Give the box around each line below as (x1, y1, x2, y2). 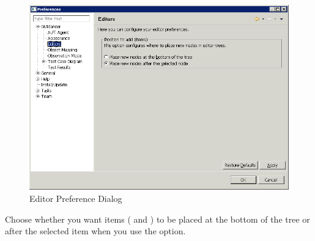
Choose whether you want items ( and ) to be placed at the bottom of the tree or (5, 212, 310, 225)
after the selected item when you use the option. (5, 224, 186, 237)
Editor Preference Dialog (29, 192, 122, 205)
